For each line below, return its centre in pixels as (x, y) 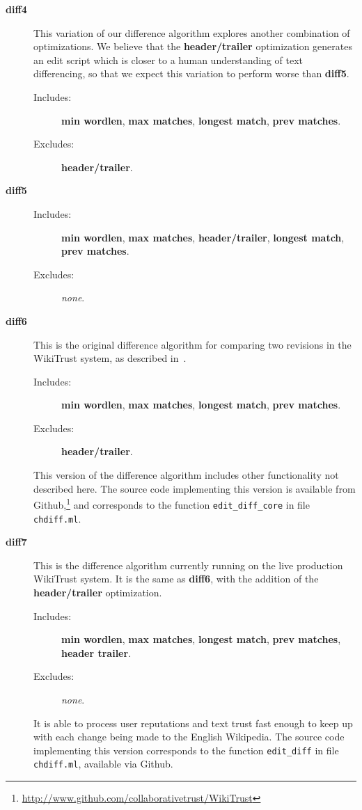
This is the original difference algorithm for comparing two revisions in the (192, 344)
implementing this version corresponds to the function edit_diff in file (186, 750)
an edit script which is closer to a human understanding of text (168, 59)
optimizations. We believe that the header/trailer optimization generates (193, 46)
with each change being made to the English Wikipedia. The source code (189, 737)
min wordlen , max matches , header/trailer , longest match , (203, 237)
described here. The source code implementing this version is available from (195, 488)
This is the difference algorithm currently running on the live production (188, 565)
